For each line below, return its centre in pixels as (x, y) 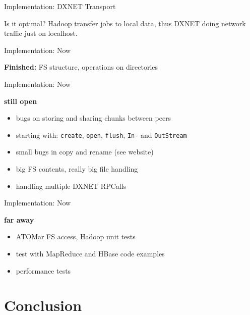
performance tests (43, 270)
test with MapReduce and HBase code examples (90, 253)
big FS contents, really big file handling (77, 169)
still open (21, 101)
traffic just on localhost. (41, 33)
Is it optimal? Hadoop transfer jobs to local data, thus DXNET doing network (125, 23)
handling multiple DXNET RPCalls (71, 186)
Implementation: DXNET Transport (60, 6)
